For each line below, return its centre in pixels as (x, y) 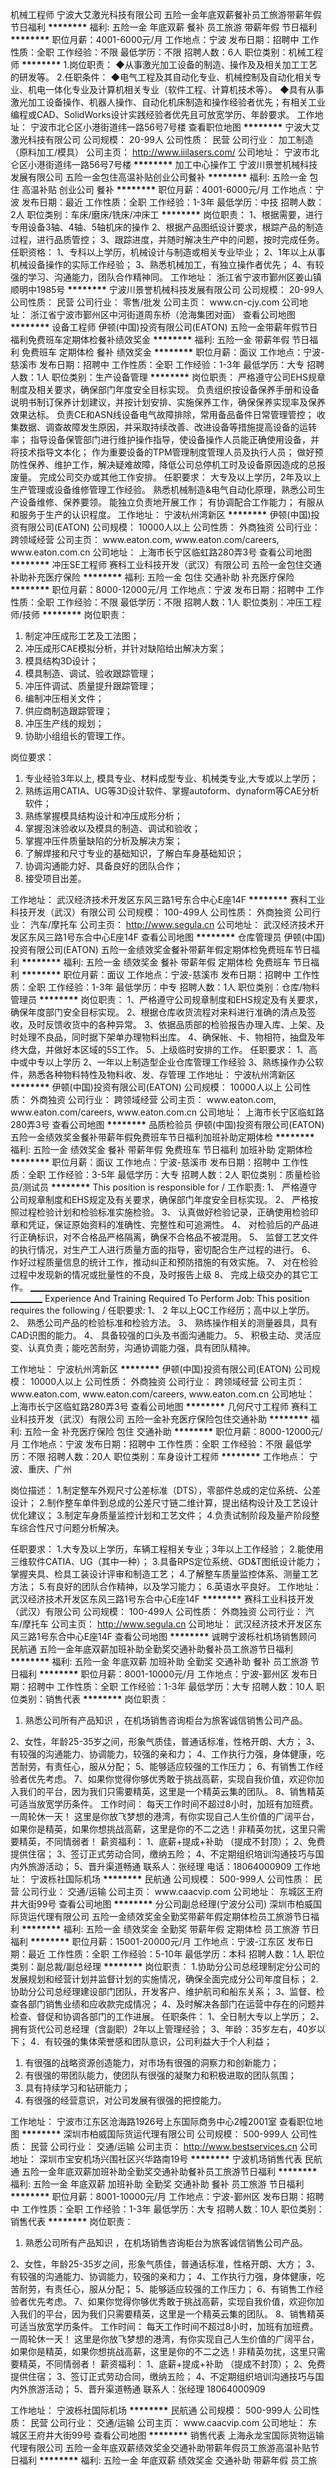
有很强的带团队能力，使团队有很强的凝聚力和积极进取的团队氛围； (160, 2075)
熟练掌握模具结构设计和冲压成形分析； (103, 816)
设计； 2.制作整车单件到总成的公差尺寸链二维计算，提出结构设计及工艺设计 (164, 1502)
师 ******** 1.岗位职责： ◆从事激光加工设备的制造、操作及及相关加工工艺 (164, 64)
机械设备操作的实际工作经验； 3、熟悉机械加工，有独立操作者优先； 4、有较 (167, 264)
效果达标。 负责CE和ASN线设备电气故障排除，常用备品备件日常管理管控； (162, 414)
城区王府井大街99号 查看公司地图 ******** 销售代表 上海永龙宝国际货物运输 (167, 2435)
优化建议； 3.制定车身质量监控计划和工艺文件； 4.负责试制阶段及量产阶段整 (165, 1515)
